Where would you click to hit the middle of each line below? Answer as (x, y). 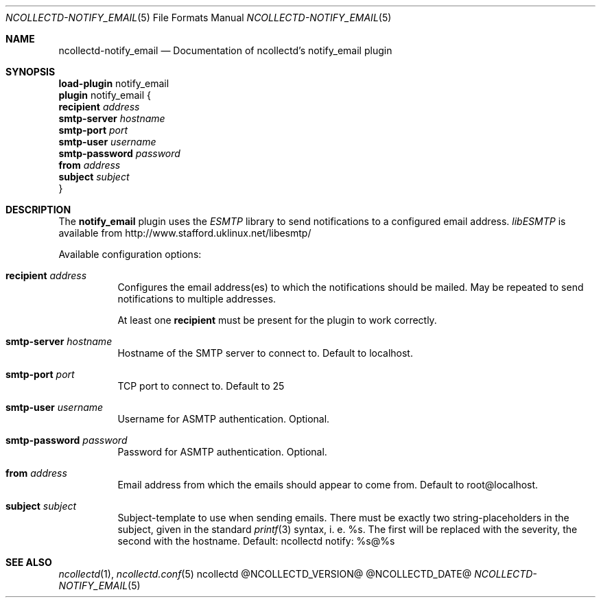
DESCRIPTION (38, 210)
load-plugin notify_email (114, 83)
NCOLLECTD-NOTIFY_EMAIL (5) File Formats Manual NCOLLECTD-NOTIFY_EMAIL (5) (199, 17)
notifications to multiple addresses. (197, 299)
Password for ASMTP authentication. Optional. (222, 452)
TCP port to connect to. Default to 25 (201, 386)
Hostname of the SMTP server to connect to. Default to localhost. (265, 353)
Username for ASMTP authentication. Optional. (224, 419)
